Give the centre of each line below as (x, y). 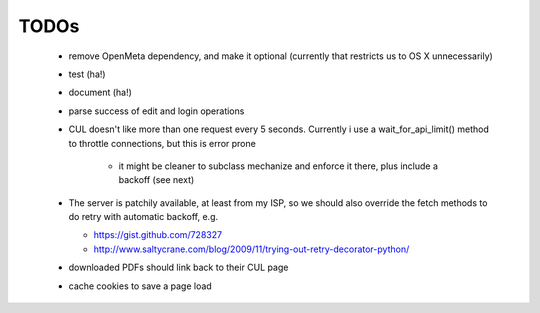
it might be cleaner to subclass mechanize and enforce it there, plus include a (278, 166)
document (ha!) (100, 92)
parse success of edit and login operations (156, 111)
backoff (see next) (156, 180)
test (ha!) (87, 74)
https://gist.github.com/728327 (158, 235)
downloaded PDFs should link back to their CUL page (178, 267)
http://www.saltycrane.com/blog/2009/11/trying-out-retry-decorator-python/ (251, 249)
